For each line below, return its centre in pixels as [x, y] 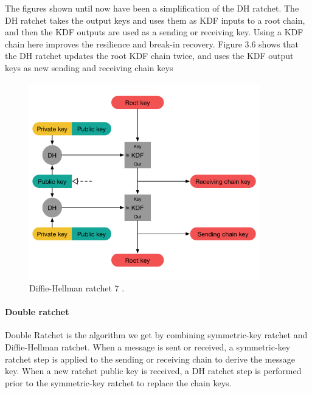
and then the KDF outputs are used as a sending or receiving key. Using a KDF [154, 32]
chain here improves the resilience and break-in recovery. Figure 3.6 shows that [152, 43]
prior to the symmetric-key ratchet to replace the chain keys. [118, 382]
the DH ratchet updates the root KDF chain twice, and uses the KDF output [149, 56]
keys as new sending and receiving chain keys [89, 67]
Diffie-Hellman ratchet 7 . [77, 288]
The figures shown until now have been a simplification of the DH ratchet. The [152, 8]
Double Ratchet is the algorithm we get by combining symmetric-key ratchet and [156, 335]
